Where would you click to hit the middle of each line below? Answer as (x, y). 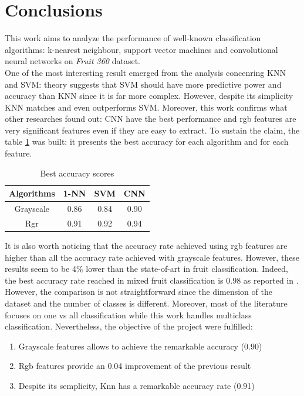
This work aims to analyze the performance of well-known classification (133, 38)
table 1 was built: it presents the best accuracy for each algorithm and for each (147, 142)
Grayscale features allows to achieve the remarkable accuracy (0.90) (140, 346)
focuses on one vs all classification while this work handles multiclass (128, 315)
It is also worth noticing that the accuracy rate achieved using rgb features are (146, 246)
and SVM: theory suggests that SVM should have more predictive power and (143, 84)
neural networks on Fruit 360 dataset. (72, 61)
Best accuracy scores (77, 173)
